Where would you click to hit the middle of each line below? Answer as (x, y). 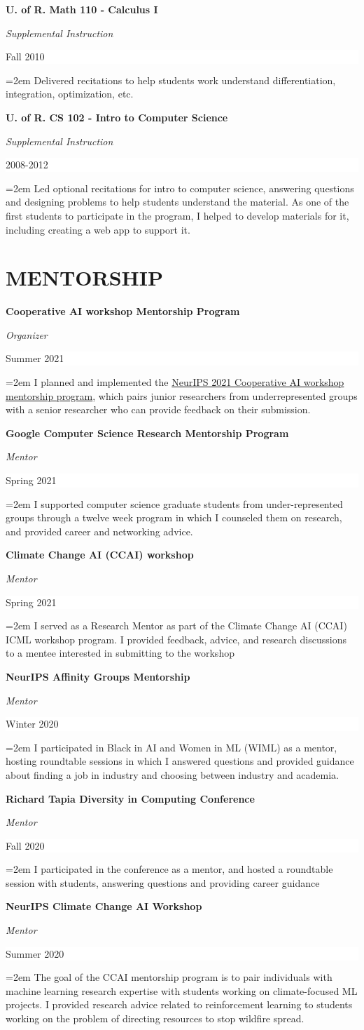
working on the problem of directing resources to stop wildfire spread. (155, 1018)
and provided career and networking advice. (99, 531)
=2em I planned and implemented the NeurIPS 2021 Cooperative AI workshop (175, 382)
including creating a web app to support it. (98, 229)
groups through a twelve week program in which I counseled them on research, (174, 517)
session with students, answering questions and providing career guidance (163, 882)
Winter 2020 (32, 724)
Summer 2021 (35, 358)
